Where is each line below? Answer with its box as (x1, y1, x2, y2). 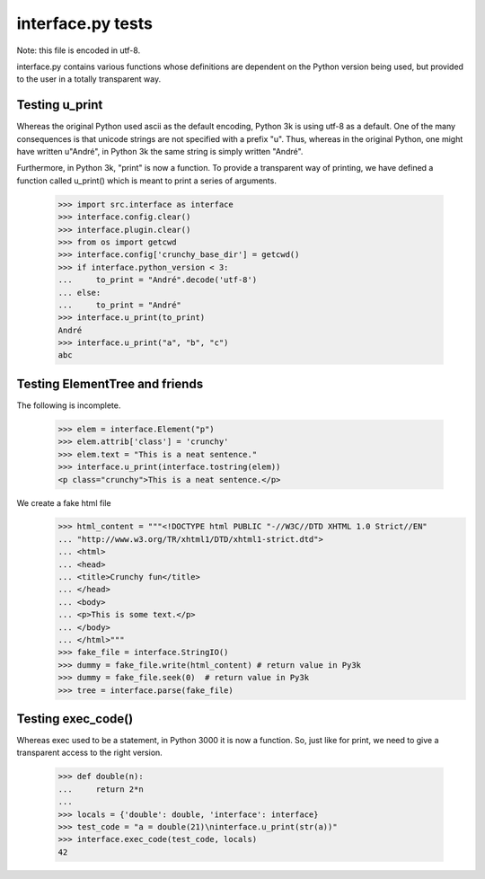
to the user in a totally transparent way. (16, 74, 162, 84)
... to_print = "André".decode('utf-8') (57, 275, 258, 285)
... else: (57, 288, 101, 297)
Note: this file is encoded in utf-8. (16, 45, 141, 56)
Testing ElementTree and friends (16, 376, 204, 391)
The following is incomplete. (16, 400, 121, 411)
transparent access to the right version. (16, 747, 163, 759)
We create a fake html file (16, 497, 111, 508)
